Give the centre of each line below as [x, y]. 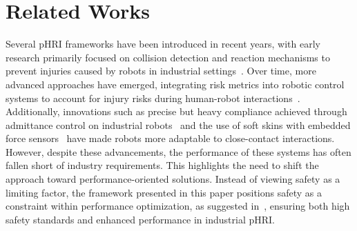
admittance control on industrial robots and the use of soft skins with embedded [178, 124]
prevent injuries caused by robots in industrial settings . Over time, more [161, 71]
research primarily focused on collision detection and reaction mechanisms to [168, 57]
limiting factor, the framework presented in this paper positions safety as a [164, 192]
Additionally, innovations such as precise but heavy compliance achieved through [176, 111]
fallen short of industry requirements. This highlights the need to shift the [162, 165]
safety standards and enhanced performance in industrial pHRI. [140, 219]
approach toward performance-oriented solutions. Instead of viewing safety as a [173, 179]
